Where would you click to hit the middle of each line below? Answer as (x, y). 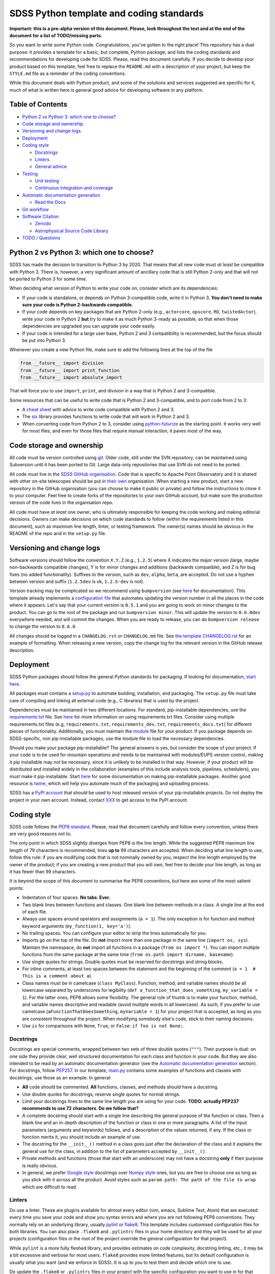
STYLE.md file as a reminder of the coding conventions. (68, 73)
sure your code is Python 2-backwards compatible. (78, 305)
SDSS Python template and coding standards (106, 13)
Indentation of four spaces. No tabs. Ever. (66, 897)
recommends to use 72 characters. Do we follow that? (80, 1108)
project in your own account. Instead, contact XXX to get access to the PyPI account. (99, 800)
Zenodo (43, 224)
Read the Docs (50, 202)
